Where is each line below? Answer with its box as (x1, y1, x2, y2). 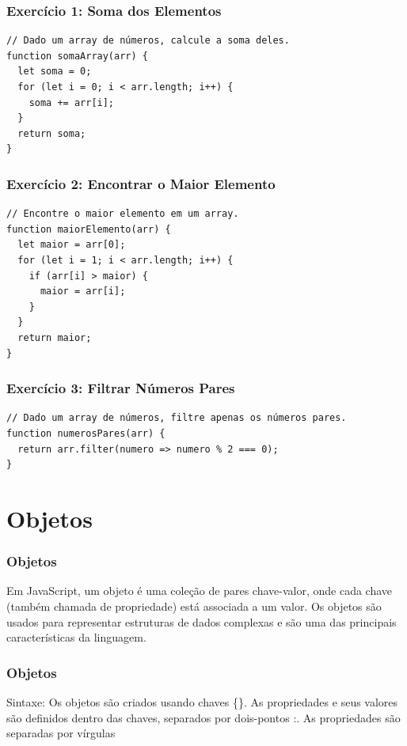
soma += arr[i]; (29, 97, 115, 108)
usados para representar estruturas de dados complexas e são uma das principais (6, 613, 397, 630)
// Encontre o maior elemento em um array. (6, 208, 239, 220)
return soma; (17, 127, 86, 139)
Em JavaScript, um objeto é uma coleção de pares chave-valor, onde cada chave (6, 582, 393, 599)
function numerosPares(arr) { (6, 427, 165, 439)
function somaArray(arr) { (6, 50, 148, 62)
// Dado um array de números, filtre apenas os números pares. (6, 412, 347, 424)
